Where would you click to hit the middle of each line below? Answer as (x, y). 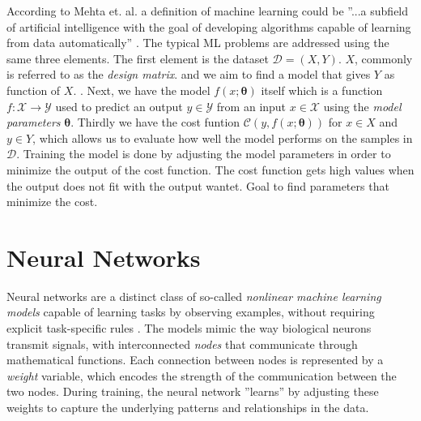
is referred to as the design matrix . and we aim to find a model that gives (189, 74)
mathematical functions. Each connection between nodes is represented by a (195, 360)
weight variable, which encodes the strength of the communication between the (202, 375)
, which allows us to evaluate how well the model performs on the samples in (223, 137)
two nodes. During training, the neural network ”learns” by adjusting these (193, 391)
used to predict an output (119, 106)
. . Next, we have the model (142, 90)
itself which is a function (322, 90)
